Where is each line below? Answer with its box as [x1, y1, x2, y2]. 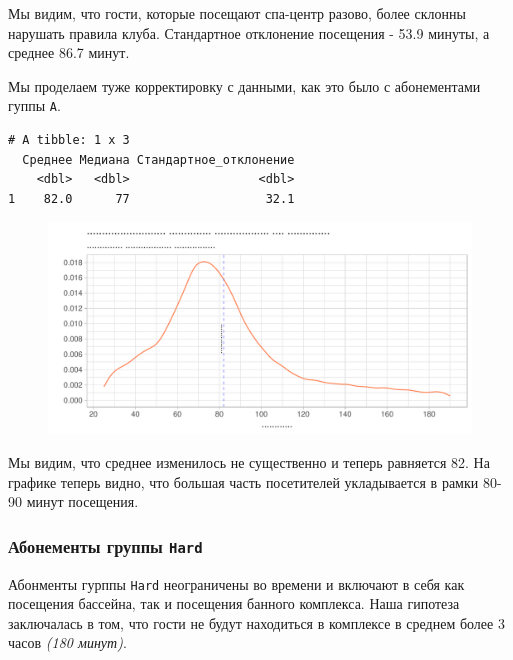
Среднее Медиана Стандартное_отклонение [22, 152, 295, 167]
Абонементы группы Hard [8, 533, 203, 558]
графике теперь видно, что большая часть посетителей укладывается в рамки [8, 471, 479, 492]
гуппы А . [8, 95, 61, 116]
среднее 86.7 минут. [8, 42, 130, 63]
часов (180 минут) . [8, 632, 127, 653]
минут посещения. [26, 491, 139, 512]
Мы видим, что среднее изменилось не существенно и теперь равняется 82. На [8, 452, 490, 472]
